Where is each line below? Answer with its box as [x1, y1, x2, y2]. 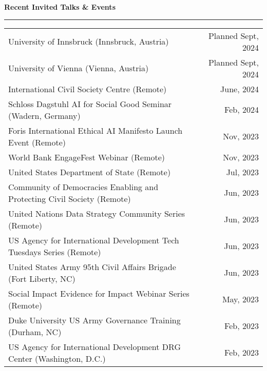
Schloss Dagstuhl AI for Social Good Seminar [8, 97, 172, 110]
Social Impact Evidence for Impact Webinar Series [8, 287, 189, 299]
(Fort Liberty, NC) [8, 272, 75, 284]
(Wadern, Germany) [8, 109, 81, 121]
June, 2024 [220, 83, 259, 95]
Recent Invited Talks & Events [4, 2, 116, 12]
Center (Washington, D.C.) [8, 352, 106, 364]
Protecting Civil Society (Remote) [8, 192, 131, 204]
